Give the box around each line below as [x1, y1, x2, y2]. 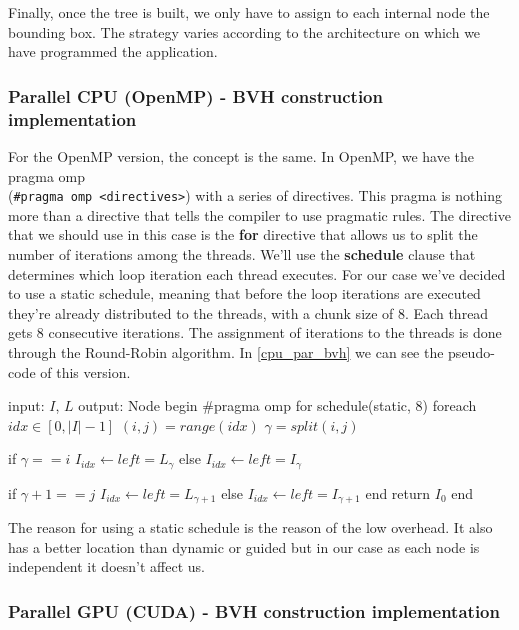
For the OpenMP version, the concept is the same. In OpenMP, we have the [8, 145, 474, 166]
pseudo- [448, 341, 495, 362]
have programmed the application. [8, 41, 218, 62]
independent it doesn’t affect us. [8, 556, 205, 577]
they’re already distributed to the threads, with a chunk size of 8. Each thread [8, 302, 489, 323]
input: [8, 395, 45, 416]
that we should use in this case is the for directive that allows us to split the [8, 224, 478, 245]
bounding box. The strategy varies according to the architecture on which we [8, 21, 481, 42]
